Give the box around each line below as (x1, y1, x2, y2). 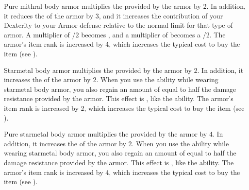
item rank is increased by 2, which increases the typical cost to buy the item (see (4, 103, 245, 113)
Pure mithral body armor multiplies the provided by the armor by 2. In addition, (4, 1, 246, 11)
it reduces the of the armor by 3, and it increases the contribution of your (4, 10, 223, 20)
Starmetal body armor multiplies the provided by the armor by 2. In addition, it (4, 65, 244, 75)
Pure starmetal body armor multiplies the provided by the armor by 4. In (4, 129, 223, 139)
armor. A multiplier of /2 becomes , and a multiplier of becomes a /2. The (4, 29, 226, 39)
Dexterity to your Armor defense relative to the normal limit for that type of (4, 20, 233, 30)
